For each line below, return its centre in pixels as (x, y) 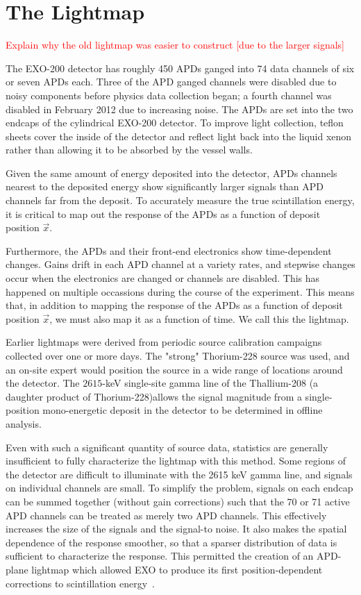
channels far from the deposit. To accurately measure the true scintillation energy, (180, 200)
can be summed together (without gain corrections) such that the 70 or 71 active (178, 501)
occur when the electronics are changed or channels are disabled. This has (163, 278)
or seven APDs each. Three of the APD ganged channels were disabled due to (171, 82)
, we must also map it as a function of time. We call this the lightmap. (199, 318)
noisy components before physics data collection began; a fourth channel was (169, 95)
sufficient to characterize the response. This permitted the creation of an (160, 556)
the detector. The (43, 383)
